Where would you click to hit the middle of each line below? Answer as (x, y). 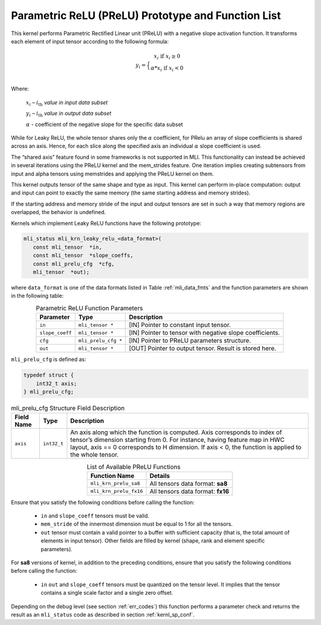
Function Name (112, 476)
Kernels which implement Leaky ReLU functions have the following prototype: (106, 223)
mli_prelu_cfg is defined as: (48, 359)
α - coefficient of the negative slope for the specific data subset (105, 124)
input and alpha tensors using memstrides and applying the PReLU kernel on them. (112, 174)
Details (160, 476)
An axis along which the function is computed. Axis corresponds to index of (176, 432)
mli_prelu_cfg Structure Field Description (68, 409)
